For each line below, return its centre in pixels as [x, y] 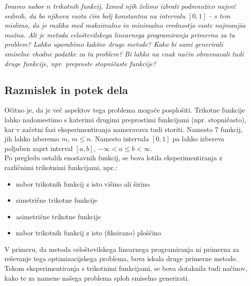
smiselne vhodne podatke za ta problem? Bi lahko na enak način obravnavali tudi [124, 53]
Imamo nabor [24, 6]
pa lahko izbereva [198, 139]
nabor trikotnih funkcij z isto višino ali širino [83, 183]
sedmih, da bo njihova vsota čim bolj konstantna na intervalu [95, 15]
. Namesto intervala [120, 139]
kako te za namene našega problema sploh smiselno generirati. [97, 277]
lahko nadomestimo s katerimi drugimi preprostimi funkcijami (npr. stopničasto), [125, 119]
